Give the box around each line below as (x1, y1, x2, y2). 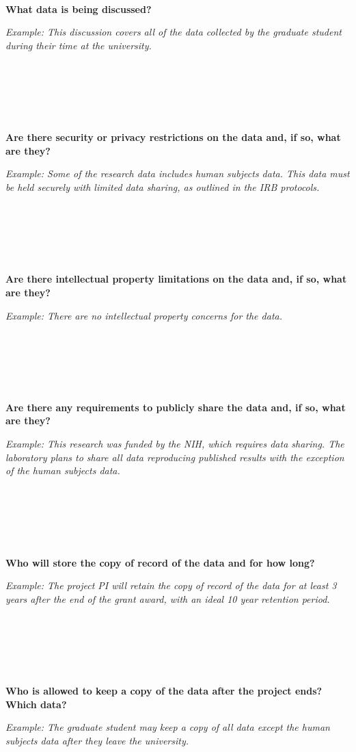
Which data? (5, 697, 67, 711)
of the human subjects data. (5, 463, 120, 478)
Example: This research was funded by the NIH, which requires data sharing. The (5, 437, 344, 451)
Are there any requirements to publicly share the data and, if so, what (5, 400, 346, 414)
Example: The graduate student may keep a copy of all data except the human (5, 720, 330, 734)
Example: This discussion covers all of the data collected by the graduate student (5, 25, 342, 39)
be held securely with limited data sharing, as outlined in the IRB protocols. (5, 179, 320, 194)
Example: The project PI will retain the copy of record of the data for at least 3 (5, 578, 337, 593)
